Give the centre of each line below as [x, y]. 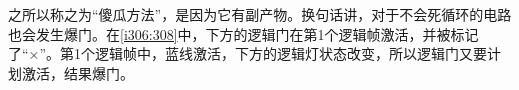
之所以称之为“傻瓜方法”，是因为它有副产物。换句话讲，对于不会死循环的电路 [260, 14]
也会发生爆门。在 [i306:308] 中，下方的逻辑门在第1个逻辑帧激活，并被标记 [243, 33]
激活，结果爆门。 [77, 72]
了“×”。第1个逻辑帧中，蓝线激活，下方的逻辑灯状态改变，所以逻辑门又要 [248, 53]
